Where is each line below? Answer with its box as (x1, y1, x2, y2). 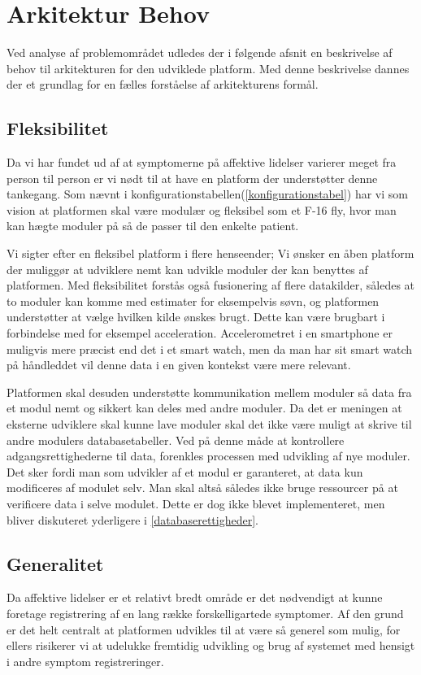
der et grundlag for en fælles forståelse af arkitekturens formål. (7, 76, 319, 93)
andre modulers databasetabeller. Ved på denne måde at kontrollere (7, 431, 345, 448)
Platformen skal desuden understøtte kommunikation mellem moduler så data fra (7, 383, 412, 400)
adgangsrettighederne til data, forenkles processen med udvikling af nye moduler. (7, 447, 410, 464)
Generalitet (7, 551, 104, 576)
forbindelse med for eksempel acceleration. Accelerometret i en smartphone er (7, 324, 393, 342)
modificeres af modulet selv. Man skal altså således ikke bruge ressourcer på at (7, 479, 398, 496)
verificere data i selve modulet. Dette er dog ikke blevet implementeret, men (7, 494, 385, 512)
